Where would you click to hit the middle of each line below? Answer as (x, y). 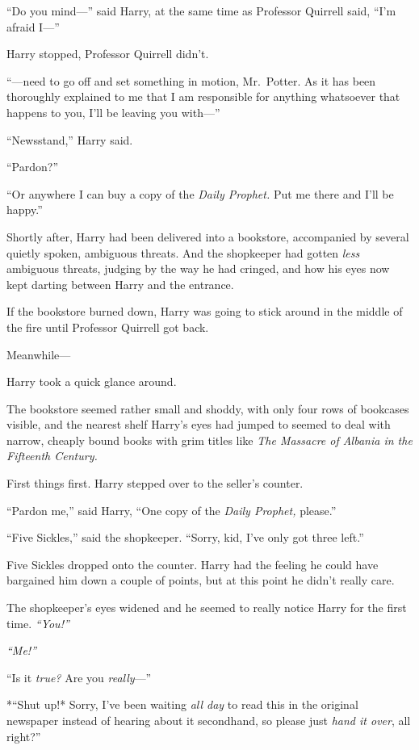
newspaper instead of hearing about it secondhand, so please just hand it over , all (209, 720)
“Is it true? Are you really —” (79, 677)
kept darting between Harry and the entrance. (120, 284)
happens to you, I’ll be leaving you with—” (113, 112)
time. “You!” (38, 623)
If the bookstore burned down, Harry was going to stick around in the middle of (205, 311)
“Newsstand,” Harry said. (70, 139)
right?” (24, 736)
